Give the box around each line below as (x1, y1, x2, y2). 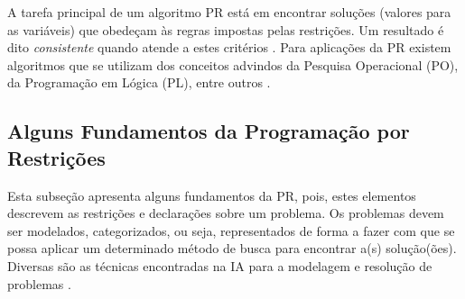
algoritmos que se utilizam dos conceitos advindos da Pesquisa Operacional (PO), (7, 55, 459, 74)
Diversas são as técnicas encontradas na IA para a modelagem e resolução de (7, 256, 432, 275)
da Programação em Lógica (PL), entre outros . (7, 73, 271, 92)
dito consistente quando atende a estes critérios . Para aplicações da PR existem (7, 38, 451, 57)
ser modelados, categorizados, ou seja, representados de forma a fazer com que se (7, 221, 455, 240)
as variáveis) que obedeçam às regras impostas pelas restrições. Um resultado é (7, 20, 444, 39)
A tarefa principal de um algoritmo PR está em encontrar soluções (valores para (7, 3, 451, 21)
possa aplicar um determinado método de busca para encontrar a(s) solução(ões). (7, 239, 457, 258)
